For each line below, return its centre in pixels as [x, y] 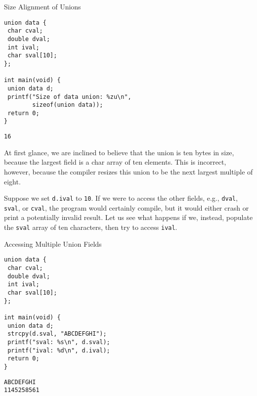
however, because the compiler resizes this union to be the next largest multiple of [128, 171]
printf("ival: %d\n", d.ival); [59, 350]
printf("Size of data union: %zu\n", [69, 97]
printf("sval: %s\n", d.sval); [59, 342]
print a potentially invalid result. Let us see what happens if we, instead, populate [128, 217]
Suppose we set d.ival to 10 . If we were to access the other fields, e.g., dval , [121, 198]
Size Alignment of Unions [43, 6]
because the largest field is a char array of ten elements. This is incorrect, [115, 162]
